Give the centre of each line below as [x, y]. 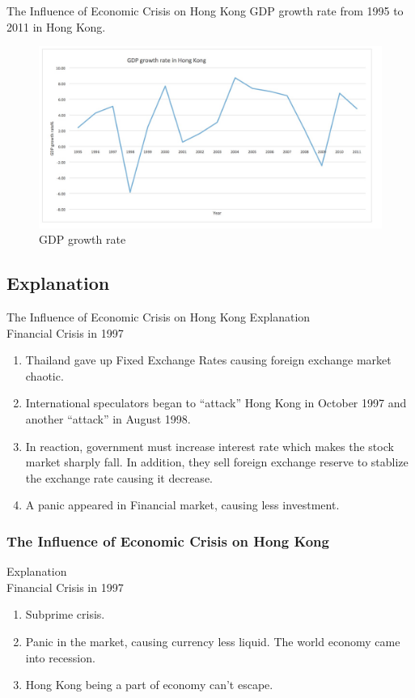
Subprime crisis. [65, 614]
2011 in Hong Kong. [56, 26]
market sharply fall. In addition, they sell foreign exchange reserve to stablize [217, 462]
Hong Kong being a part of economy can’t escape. [149, 685]
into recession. [60, 657]
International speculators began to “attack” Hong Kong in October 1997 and [216, 403]
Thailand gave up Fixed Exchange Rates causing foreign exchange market [208, 360]
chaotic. [44, 375]
